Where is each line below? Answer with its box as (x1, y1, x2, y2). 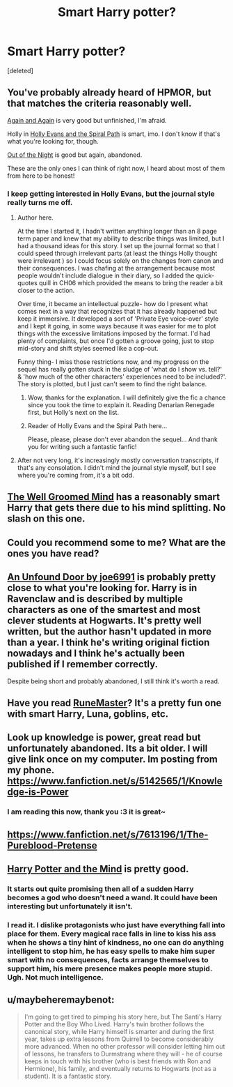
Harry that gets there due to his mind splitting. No (7, 502, 226, 514)
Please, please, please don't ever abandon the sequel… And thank (27, 435, 218, 443)
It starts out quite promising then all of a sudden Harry (7, 884, 194, 894)
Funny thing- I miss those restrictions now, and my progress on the (17, 358, 209, 366)
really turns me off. (7, 197, 73, 207)
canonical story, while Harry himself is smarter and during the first (24, 1027, 214, 1035)
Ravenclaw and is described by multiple (7, 593, 183, 605)
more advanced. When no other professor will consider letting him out (24, 1042, 225, 1050)
